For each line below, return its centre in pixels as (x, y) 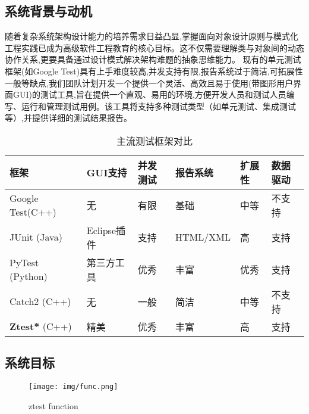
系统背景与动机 (48, 11)
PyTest (24, 262)
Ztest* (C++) (41, 326)
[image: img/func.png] (73, 387)
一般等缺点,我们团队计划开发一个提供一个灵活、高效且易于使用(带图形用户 (149, 83)
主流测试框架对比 (154, 141)
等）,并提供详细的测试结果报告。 (68, 118)
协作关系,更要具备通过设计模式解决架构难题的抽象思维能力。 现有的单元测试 (153, 59)
